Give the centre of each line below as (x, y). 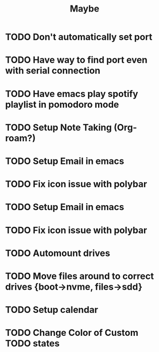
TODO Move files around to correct (80, 276)
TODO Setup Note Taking (59, 127)
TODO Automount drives (58, 253)
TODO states (32, 344)
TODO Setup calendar (52, 310)
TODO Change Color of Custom (72, 333)
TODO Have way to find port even (76, 60)
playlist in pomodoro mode (62, 104)
